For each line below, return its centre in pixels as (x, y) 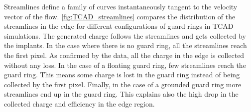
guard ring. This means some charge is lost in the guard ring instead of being (122, 75)
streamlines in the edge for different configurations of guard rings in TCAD (119, 26)
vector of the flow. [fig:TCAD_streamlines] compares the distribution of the (120, 16)
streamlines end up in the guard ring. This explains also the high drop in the (121, 94)
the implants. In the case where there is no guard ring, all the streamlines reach (125, 45)
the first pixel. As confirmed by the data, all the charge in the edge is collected (124, 55)
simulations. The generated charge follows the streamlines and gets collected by (125, 35)
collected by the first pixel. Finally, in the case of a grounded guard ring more (123, 84)
